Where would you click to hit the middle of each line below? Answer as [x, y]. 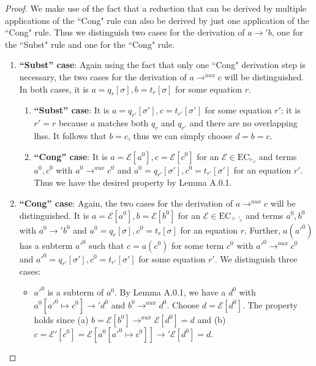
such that [107, 245]
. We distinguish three [256, 258]
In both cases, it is [54, 89]
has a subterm [46, 245]
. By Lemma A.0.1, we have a [170, 292]
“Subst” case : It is [72, 110]
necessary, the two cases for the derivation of [103, 76]
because [73, 123]
